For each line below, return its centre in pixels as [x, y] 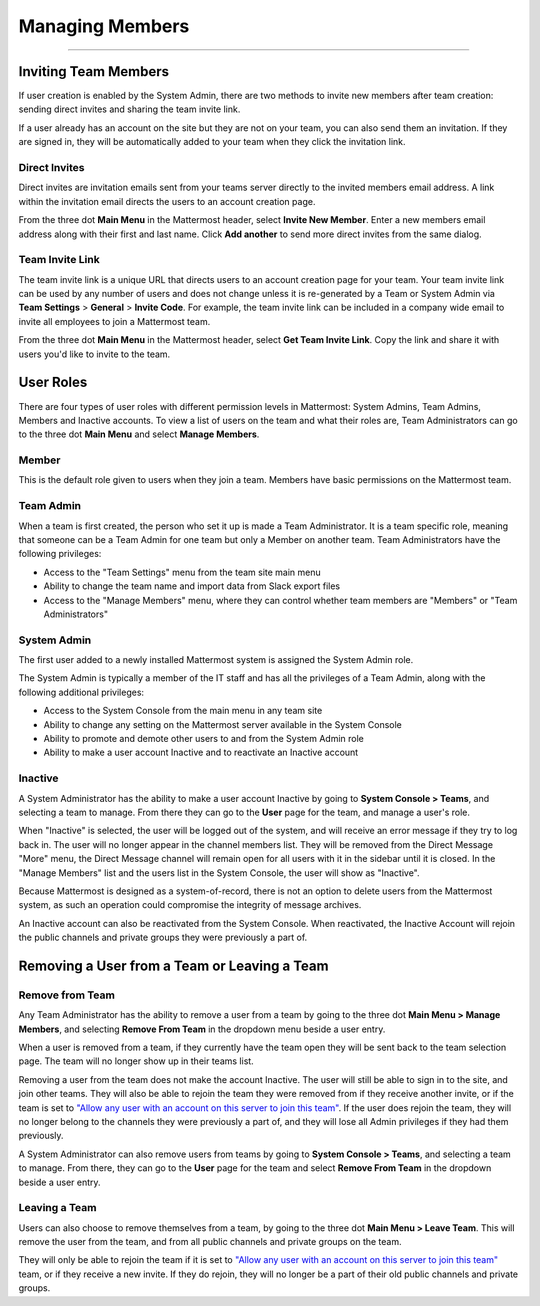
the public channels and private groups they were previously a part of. [163, 937]
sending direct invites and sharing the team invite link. [129, 109]
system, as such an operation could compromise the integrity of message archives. [190, 905]
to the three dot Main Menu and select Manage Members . [139, 434]
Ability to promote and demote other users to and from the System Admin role [203, 739]
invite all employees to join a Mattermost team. [114, 321]
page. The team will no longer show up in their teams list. [136, 1061]
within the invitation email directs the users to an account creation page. [167, 201]
